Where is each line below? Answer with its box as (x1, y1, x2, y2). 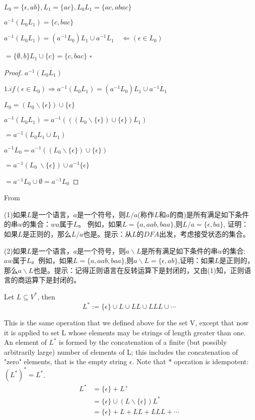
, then (37, 291, 55, 301)
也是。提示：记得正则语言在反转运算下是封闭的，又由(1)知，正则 (33, 265, 245, 275)
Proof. (4, 67, 22, 77)
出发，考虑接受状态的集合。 (159, 228, 250, 239)
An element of (4, 337, 47, 347)
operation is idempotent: (174, 356, 249, 367)
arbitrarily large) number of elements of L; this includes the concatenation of (4, 346, 238, 357)
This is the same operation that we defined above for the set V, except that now (4, 317, 249, 328)
